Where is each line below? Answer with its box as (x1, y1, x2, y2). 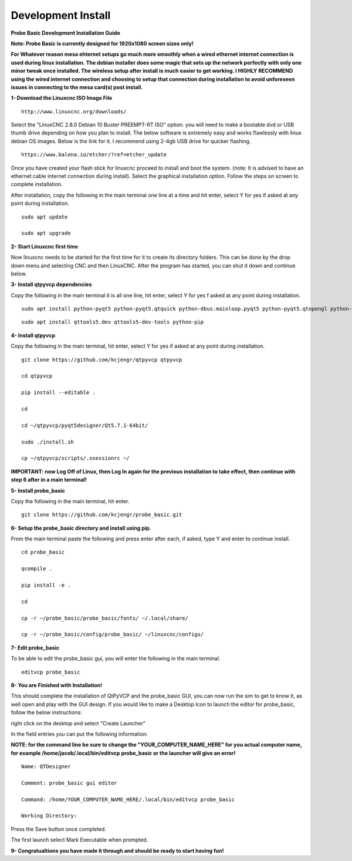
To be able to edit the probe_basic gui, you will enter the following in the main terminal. (11, 655, 221, 662)
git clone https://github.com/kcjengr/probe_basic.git (21, 512, 182, 518)
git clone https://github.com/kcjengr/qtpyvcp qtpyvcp (21, 356, 182, 363)
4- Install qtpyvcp (11, 332, 56, 339)
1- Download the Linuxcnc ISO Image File (11, 95, 113, 102)
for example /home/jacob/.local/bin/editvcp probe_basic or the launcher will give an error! (11, 749, 236, 756)
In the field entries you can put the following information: (11, 730, 148, 737)
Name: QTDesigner (21, 764, 71, 770)
